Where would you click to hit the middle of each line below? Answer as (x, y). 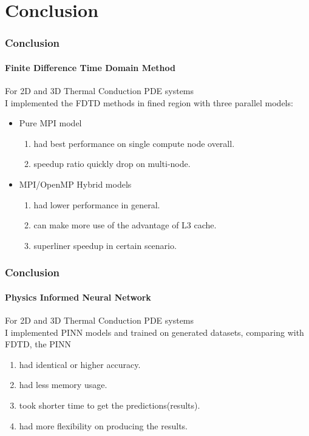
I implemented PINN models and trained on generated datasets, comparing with (154, 332)
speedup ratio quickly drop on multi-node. (112, 164)
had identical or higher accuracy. (80, 364)
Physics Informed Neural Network (78, 297)
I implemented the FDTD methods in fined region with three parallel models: (149, 102)
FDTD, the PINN (38, 344)
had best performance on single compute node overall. (134, 143)
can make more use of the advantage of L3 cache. (125, 225)
